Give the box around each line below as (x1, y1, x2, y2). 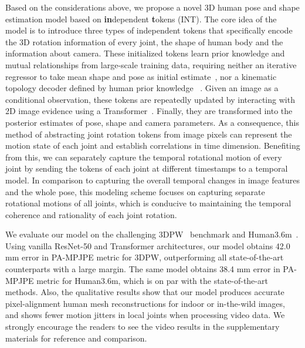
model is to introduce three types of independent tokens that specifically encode (5, 24, 293, 36)
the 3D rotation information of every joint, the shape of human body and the (5, 35, 283, 48)
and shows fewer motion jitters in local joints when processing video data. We (5, 309, 285, 321)
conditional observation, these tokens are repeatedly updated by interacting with (5, 93, 295, 105)
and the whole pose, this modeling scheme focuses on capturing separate (5, 185, 265, 198)
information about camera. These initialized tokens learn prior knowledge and (5, 47, 285, 59)
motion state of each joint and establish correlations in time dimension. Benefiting (5, 139, 300, 152)
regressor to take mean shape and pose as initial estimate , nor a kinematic (5, 70, 277, 82)
